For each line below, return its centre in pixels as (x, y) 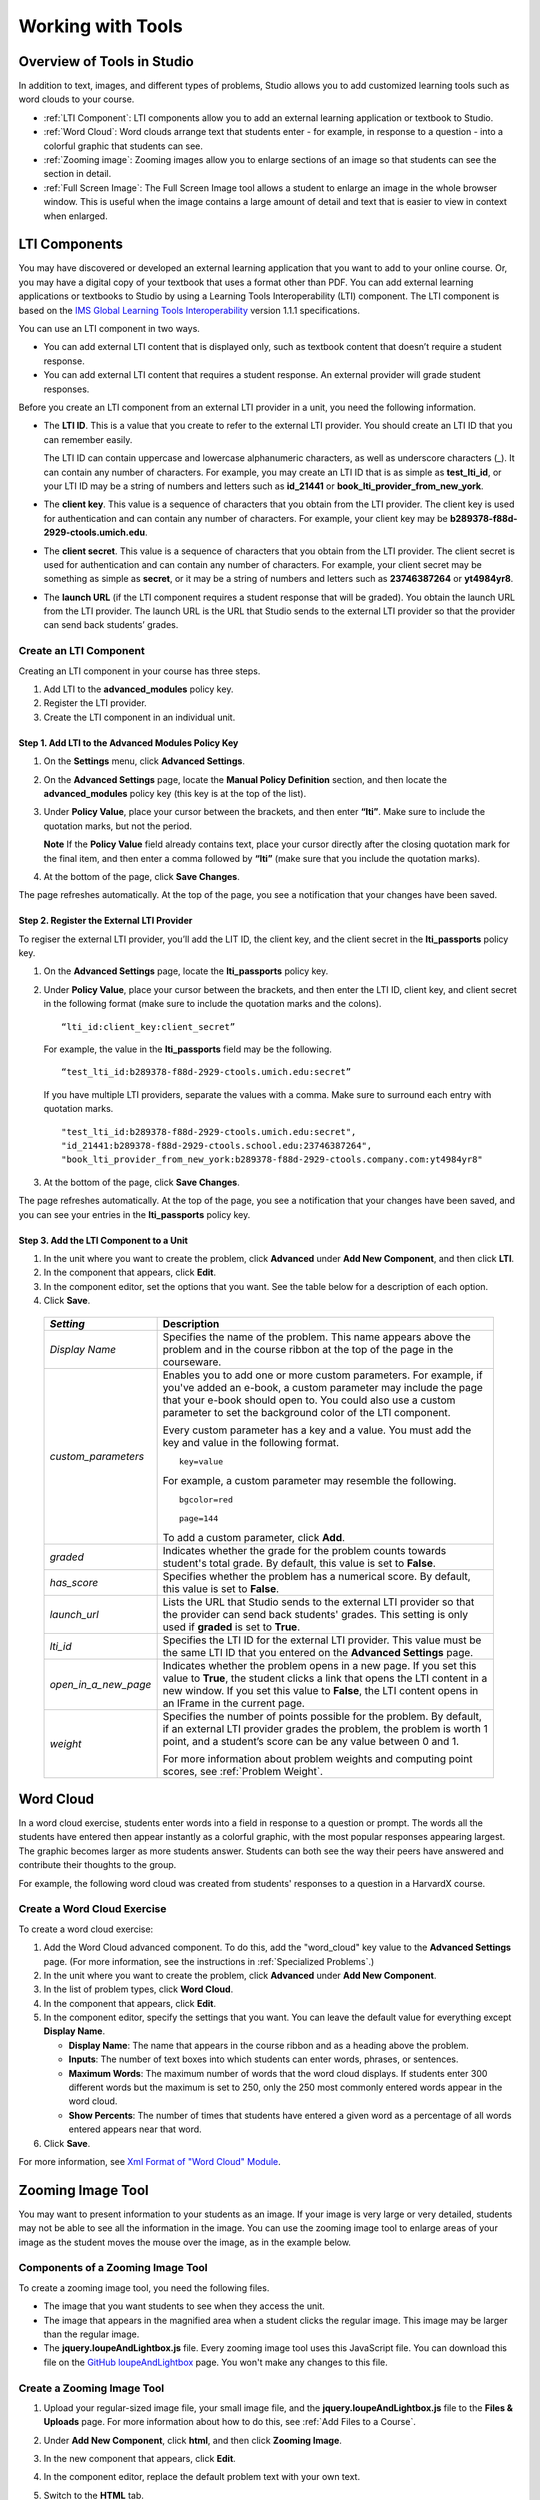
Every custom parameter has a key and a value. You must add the (317, 1430)
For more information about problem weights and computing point (317, 1758)
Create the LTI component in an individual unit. (139, 717)
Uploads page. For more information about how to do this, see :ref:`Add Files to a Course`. (230, 2422)
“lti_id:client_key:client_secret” (148, 1026)
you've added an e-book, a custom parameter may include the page (323, 1387)
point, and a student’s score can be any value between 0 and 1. (311, 1741)
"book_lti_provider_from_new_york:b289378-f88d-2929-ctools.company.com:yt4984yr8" (272, 1159)
